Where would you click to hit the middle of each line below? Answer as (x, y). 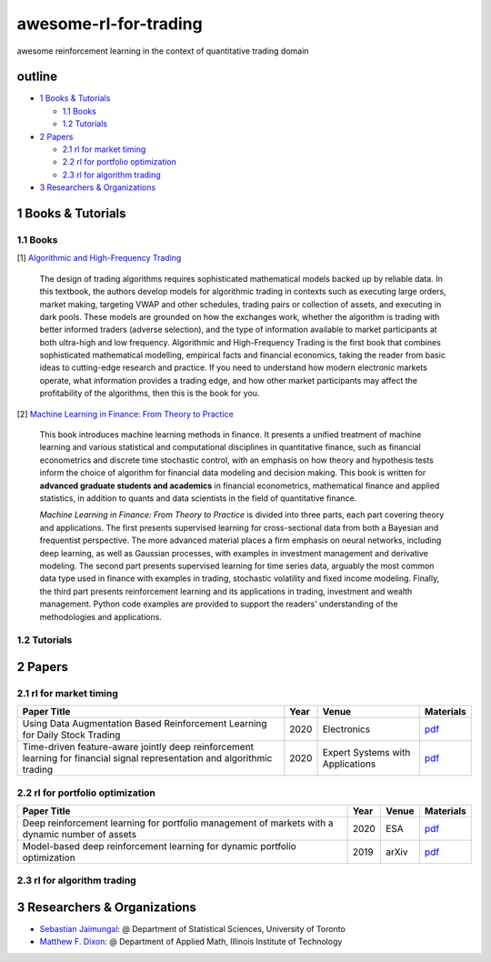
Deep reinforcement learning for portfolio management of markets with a (178, 823)
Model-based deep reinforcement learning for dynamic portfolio (160, 846)
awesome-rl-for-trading (110, 24)
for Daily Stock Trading (71, 735)
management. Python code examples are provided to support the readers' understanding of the (219, 604)
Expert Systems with (366, 753)
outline (37, 77)
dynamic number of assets (79, 834)
